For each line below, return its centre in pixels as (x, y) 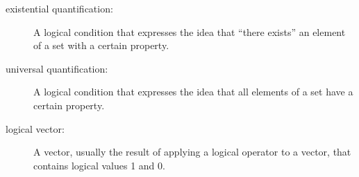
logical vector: (35, 128)
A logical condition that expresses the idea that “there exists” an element (190, 31)
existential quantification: (59, 8)
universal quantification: (57, 68)
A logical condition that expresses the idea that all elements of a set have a (193, 92)
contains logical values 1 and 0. (99, 165)
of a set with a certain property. (101, 45)
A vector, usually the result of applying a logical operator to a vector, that (192, 152)
